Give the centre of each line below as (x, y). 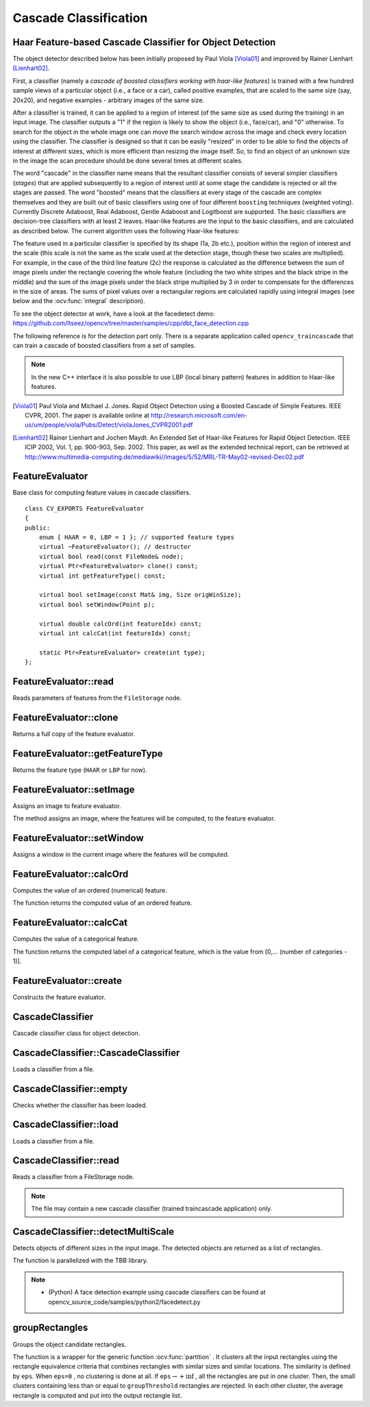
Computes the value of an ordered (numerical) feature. (90, 890)
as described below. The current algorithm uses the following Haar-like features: (126, 230)
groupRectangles (50, 1328)
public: (38, 528)
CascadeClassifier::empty (70, 1088)
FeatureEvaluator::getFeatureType (88, 754)
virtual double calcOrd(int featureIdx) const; (120, 624)
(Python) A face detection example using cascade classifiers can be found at (157, 1292)
